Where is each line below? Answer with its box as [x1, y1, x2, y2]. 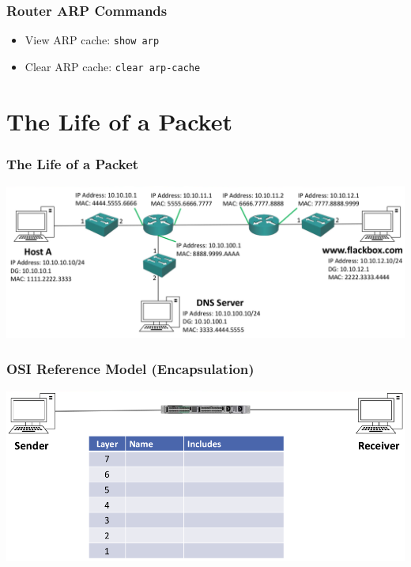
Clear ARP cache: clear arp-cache [25, 58, 201, 74]
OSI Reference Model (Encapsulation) [6, 358, 255, 378]
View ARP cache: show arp [25, 32, 160, 48]
